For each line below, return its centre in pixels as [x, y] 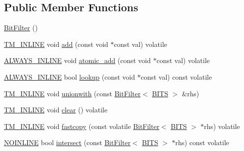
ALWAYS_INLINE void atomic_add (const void [77, 60]
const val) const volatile [176, 76]
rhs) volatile [222, 126]
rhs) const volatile [202, 142]
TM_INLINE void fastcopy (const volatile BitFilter [82, 126]
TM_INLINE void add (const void [56, 44]
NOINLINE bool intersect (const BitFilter [67, 142]
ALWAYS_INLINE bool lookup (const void [70, 76]
